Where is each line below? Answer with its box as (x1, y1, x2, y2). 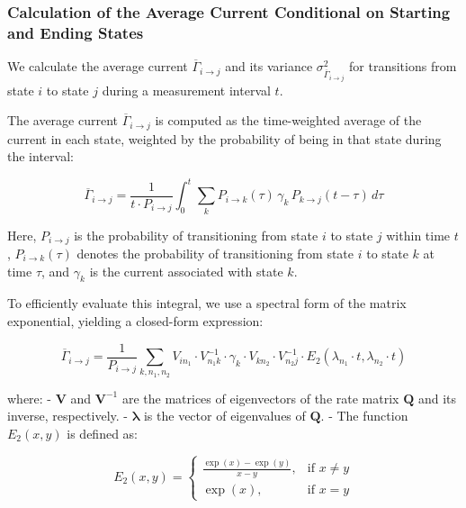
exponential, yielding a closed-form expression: (7, 312, 264, 330)
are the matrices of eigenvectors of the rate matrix (121, 388, 399, 407)
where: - (7, 388, 52, 407)
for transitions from (349, 57, 457, 76)
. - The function (320, 406, 408, 425)
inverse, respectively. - (7, 406, 128, 425)
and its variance (225, 57, 313, 76)
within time (386, 225, 451, 244)
